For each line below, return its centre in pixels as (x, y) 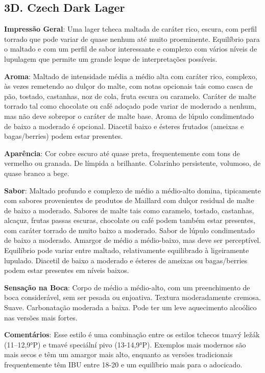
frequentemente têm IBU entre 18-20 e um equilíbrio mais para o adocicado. (123, 365)
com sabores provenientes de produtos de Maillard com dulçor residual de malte (129, 200)
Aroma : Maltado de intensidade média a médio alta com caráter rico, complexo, (131, 76)
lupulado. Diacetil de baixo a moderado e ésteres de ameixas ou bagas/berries (126, 260)
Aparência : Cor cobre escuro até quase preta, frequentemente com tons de (122, 153)
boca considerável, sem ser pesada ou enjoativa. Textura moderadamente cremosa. (132, 297)
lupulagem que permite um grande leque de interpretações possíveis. (111, 58)
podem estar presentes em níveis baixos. (67, 270)
